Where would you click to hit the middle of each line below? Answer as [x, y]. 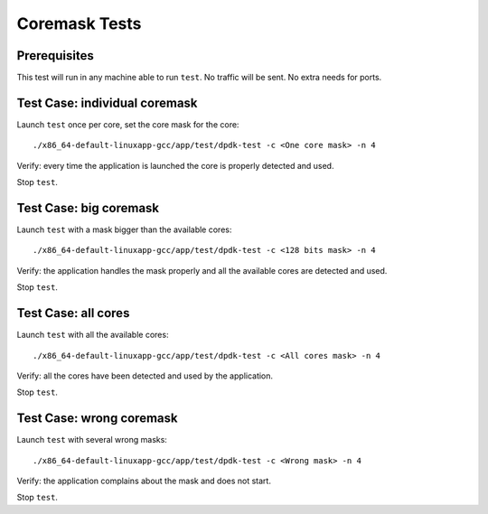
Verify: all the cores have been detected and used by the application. [145, 376]
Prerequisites [55, 56]
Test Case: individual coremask [107, 103]
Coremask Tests [79, 23]
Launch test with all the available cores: [93, 335]
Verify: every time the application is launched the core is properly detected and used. [175, 165]
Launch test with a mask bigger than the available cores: [124, 229]
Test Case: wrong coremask [97, 419]
